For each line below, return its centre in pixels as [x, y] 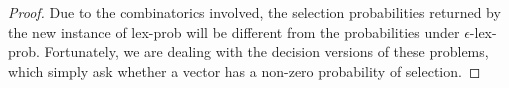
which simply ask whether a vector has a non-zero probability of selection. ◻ [244, 70]
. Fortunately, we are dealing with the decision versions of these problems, [262, 51]
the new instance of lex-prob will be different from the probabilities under [234, 31]
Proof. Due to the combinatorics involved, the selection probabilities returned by [254, 12]
